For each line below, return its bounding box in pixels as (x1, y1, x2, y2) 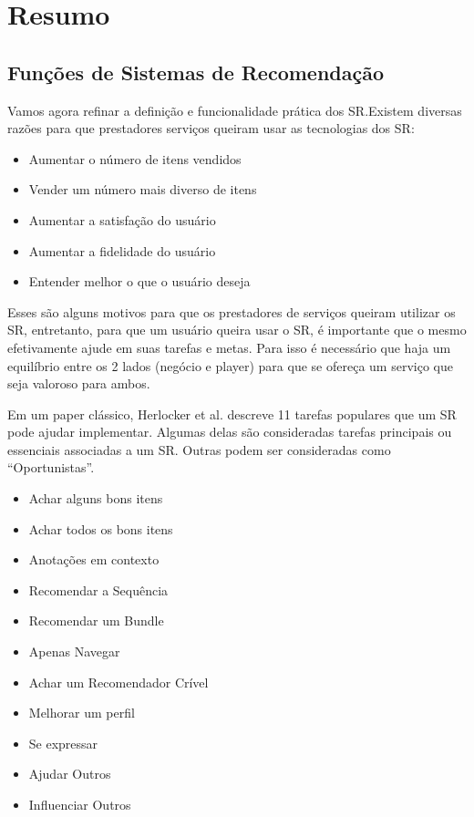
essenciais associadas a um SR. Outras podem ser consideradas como (7, 440, 391, 459)
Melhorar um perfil (28, 703, 135, 722)
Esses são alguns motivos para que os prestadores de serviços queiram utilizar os (7, 302, 456, 321)
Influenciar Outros (28, 795, 131, 814)
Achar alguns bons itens (28, 489, 163, 508)
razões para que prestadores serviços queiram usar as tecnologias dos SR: (7, 119, 415, 138)
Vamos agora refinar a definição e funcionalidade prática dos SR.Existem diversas (7, 100, 462, 119)
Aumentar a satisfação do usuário (28, 210, 216, 229)
